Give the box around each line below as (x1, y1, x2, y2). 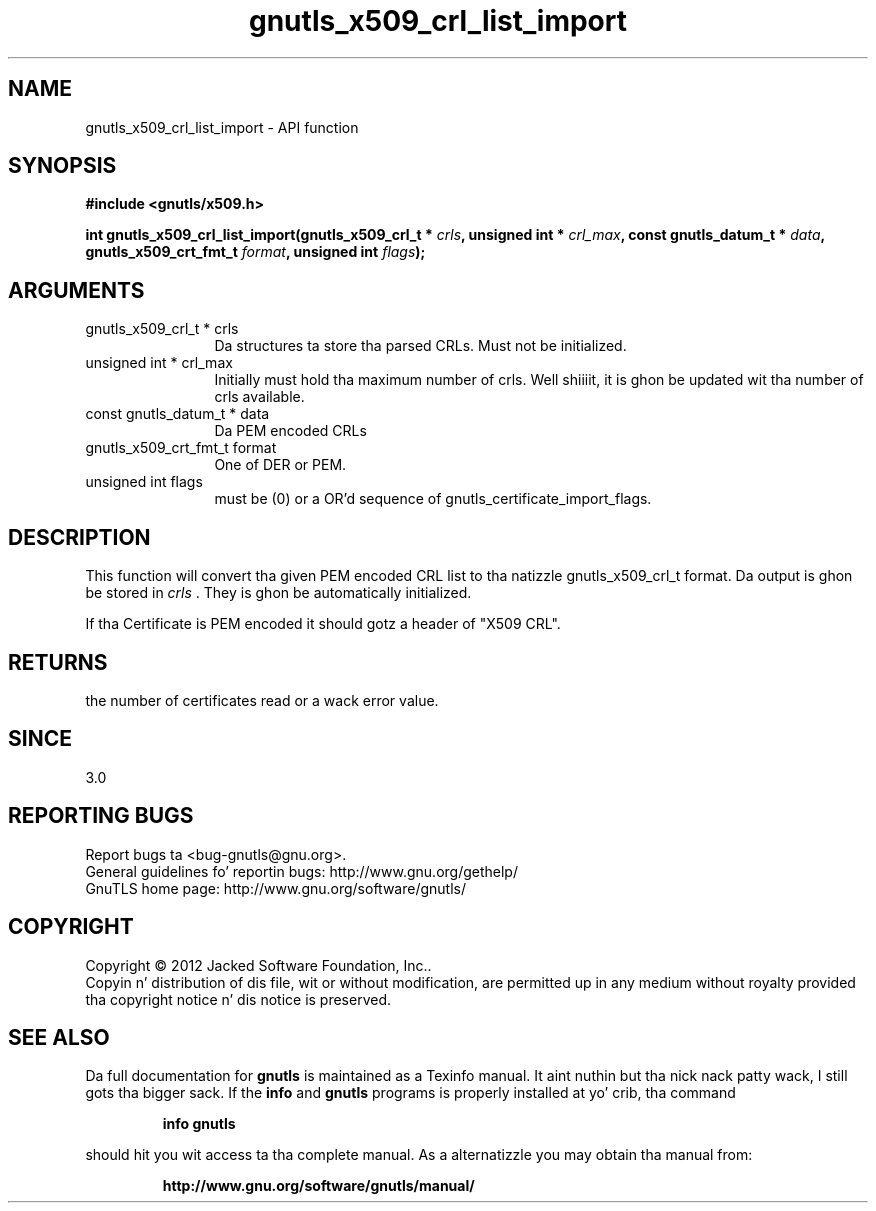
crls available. (214, 388, 305, 406)
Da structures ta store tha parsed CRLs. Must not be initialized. (214, 337, 627, 355)
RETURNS (8, 649, 108, 675)
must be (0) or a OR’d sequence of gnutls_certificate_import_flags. (214, 490, 652, 508)
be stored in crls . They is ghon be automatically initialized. (85, 584, 472, 602)
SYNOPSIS (8, 153, 117, 179)
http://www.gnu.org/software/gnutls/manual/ (162, 1177, 475, 1195)
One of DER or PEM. (214, 456, 347, 474)
